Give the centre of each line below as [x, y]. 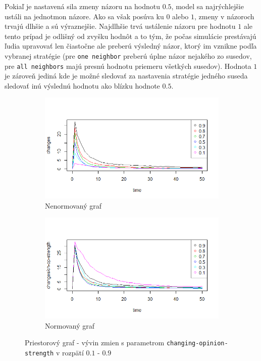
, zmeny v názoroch [224, 16]
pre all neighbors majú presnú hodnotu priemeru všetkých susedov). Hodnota [128, 66]
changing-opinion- [197, 344]
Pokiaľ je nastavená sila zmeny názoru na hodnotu [83, 6]
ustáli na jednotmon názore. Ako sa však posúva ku [84, 16]
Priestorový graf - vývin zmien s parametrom [95, 343]
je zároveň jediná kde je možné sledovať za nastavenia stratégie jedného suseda [126, 76]
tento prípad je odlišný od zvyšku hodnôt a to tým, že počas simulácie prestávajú [130, 36]
